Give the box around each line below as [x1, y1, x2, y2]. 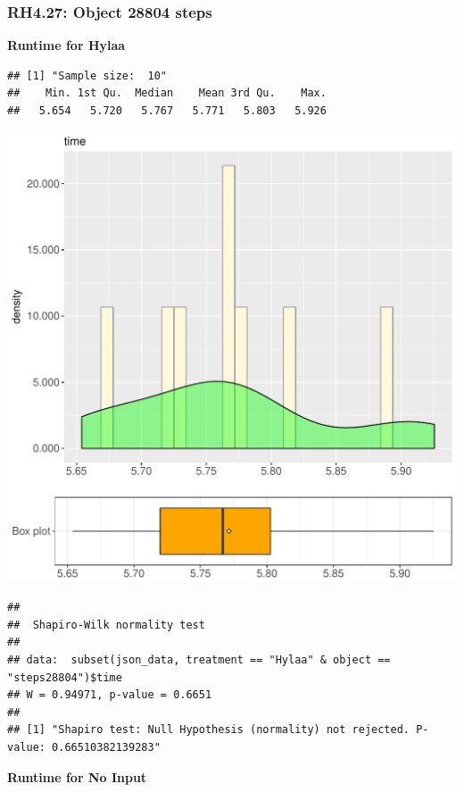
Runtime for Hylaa [7, 36, 126, 54]
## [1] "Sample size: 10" [7, 69, 167, 82]
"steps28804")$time [7, 671, 122, 684]
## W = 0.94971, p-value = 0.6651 [7, 688, 212, 702]
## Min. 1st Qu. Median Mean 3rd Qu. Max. [7, 87, 327, 100]
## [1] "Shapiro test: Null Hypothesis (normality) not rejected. [7, 723, 410, 737]
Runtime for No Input [7, 767, 147, 786]
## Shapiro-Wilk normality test [7, 618, 205, 631]
